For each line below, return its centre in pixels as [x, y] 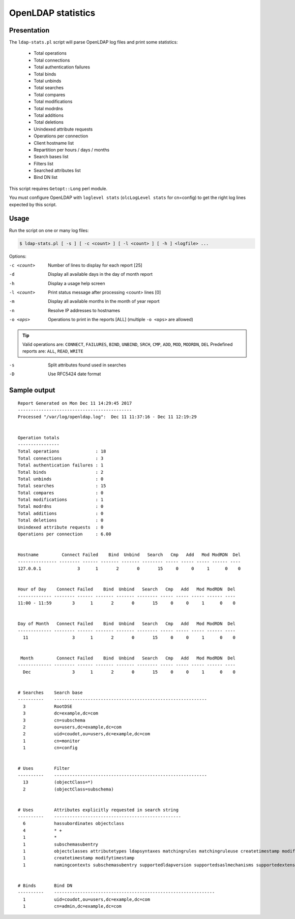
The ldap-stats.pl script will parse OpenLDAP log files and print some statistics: [93, 42]
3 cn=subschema [54, 720]
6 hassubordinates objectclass [74, 823]
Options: [18, 256]
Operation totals [39, 438]
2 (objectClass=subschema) [68, 789]
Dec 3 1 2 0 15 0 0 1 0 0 [129, 672]
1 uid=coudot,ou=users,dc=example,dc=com [86, 899]
